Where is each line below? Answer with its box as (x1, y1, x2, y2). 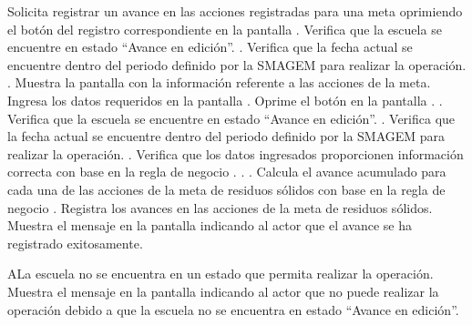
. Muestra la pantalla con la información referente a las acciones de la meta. (7, 73, 431, 92)
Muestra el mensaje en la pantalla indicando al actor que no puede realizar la (7, 281, 439, 300)
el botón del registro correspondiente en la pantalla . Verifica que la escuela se (7, 19, 442, 38)
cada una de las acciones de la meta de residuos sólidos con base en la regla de (7, 179, 446, 198)
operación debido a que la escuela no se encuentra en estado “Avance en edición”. (7, 300, 459, 319)
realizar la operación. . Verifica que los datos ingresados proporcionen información (7, 144, 464, 163)
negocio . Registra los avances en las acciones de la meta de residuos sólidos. (7, 198, 433, 217)
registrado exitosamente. (7, 233, 143, 252)
